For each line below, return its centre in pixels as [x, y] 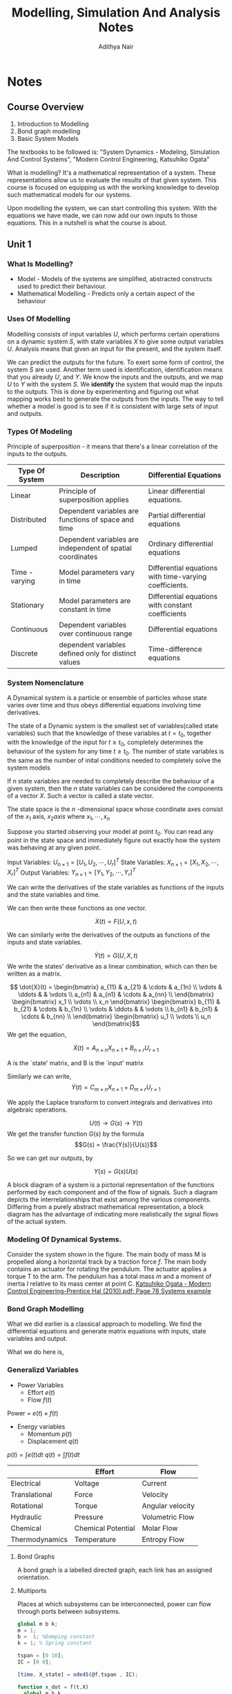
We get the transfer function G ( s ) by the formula [76, 1134]
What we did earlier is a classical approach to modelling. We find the [105, 1324]
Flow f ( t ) [39, 1400]
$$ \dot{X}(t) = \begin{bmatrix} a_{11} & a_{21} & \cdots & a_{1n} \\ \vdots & [116, 987]
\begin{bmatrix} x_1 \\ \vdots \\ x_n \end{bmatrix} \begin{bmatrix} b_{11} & [116, 1002]
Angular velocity [168, 1505]
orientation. [33, 1577]
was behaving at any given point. [54, 848]
